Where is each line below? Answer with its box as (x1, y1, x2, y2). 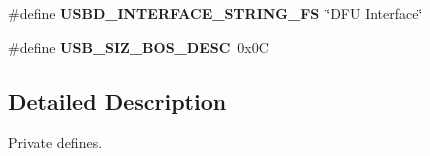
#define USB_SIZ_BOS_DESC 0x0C (8, 36, 269, 57)
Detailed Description (8, 85, 227, 116)
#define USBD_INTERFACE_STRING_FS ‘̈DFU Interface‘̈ (8, 3, 423, 23)
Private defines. (8, 132, 103, 153)
